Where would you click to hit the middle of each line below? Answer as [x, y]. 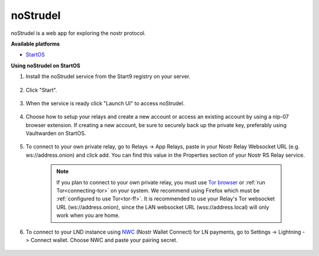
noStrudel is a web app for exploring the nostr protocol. [78, 33]
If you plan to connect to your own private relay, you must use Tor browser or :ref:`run [161, 182]
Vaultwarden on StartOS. [56, 134]
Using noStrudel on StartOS [46, 66]
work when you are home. [88, 215]
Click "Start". [41, 90]
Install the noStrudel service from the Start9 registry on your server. [108, 76]
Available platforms [35, 44]
